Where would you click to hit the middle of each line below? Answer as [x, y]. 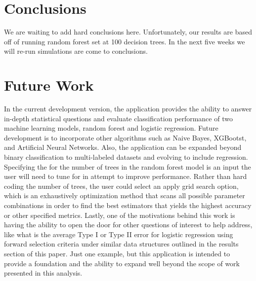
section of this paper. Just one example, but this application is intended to [117, 253]
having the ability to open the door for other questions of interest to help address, [128, 225]
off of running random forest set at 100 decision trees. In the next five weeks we [125, 41]
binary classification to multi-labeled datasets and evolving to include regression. [126, 157]
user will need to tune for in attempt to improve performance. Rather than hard [126, 176]
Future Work [49, 85]
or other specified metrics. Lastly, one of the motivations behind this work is [120, 215]
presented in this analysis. [43, 273]
